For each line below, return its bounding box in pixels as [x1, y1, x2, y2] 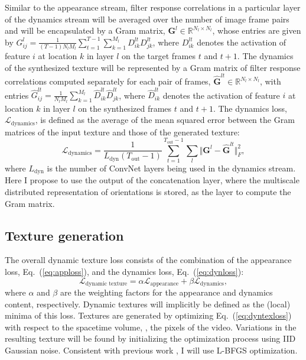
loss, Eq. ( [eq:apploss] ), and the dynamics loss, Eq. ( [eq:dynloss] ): [5, 265, 244, 277]
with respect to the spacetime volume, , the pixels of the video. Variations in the [5, 320, 297, 333]
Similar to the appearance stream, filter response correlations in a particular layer [5, 1, 301, 13]
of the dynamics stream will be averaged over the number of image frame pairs [5, 12, 289, 25]
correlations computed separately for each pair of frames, [5, 75, 211, 87]
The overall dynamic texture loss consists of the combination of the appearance [5, 254, 292, 266]
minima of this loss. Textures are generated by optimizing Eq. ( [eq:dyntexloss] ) [5, 309, 292, 322]
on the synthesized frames [78, 102, 172, 114]
